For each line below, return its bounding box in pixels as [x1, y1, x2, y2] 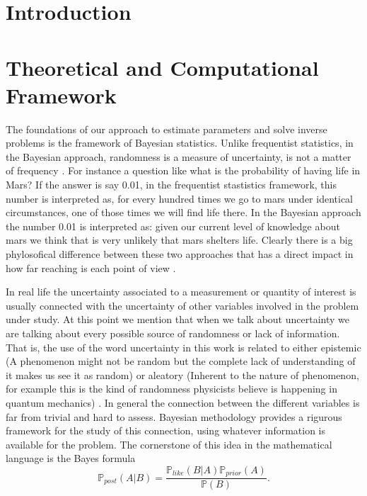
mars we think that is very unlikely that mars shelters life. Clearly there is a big [6, 232, 353, 247]
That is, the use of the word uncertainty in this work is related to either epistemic [6, 339, 361, 354]
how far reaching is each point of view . [6, 260, 176, 275]
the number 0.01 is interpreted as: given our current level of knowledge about [6, 218, 340, 233]
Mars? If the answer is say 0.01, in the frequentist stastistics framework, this [6, 177, 337, 192]
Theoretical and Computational [6, 52, 319, 81]
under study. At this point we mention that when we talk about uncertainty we [6, 312, 349, 327]
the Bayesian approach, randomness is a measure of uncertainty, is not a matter [6, 149, 351, 164]
